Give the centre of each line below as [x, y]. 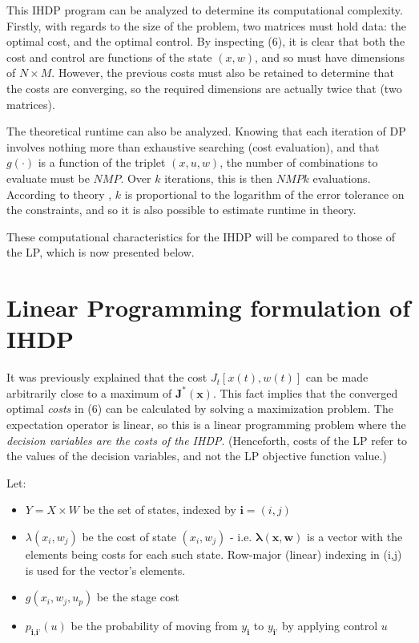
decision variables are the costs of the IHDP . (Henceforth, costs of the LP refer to [207, 440]
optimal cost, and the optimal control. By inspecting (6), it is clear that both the [206, 41]
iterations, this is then [219, 178]
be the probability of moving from [154, 626]
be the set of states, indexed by [159, 510]
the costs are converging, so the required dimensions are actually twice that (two [204, 88]
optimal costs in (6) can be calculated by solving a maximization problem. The [200, 408]
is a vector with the [355, 536]
